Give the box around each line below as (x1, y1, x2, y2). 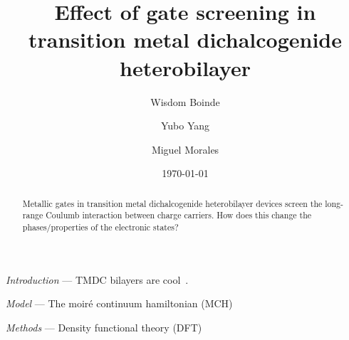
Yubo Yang (160, 118, 210, 133)
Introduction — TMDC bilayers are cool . (6, 272, 189, 287)
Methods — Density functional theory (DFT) (6, 319, 202, 334)
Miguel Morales (151, 142, 219, 156)
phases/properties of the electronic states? (22, 221, 179, 233)
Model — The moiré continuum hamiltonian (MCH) (6, 296, 233, 311)
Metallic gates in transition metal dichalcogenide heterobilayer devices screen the (22, 197, 323, 209)
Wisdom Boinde (150, 94, 220, 109)
